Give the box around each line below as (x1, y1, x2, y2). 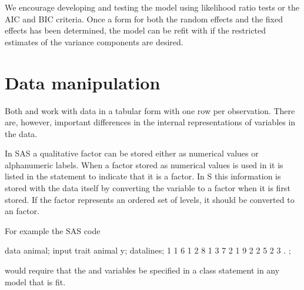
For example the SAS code (5, 224, 101, 236)
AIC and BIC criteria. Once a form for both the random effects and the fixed (5, 12, 283, 25)
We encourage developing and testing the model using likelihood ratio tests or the (5, 1, 299, 13)
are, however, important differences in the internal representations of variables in (5, 116, 296, 128)
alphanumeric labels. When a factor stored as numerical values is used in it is (5, 158, 283, 171)
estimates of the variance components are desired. (5, 35, 183, 48)
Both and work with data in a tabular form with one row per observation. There (5, 104, 295, 116)
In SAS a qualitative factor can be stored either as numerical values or (5, 147, 259, 159)
